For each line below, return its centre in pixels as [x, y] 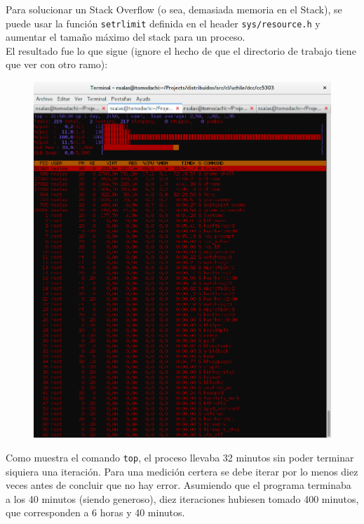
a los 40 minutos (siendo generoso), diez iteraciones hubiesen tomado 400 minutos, [182, 498]
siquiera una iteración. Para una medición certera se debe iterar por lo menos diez [182, 471]
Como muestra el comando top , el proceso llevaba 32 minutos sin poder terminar [180, 457]
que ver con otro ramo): [57, 64]
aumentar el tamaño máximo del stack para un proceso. [126, 37]
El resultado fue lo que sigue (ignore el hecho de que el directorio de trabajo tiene [181, 50]
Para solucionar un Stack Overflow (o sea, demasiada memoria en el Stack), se [174, 9]
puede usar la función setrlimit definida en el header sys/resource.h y [163, 23]
